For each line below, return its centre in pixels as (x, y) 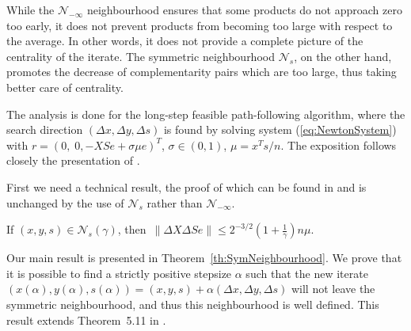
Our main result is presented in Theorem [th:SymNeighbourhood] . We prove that (204, 258)
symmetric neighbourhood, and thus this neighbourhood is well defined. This (193, 304)
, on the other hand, (343, 56)
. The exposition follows (339, 145)
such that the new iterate (307, 273)
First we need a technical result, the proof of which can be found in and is (186, 186)
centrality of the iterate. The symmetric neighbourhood (141, 56)
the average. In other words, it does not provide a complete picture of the (185, 41)
